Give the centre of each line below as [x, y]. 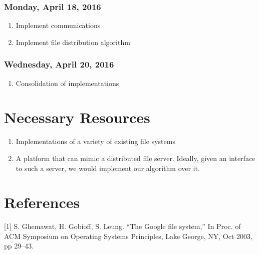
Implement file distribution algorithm [73, 42]
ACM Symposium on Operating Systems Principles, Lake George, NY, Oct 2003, [128, 236]
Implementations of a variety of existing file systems [95, 141]
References [42, 202]
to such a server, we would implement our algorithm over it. [108, 168]
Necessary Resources [77, 117]
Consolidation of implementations [67, 83]
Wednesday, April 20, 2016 [59, 64]
